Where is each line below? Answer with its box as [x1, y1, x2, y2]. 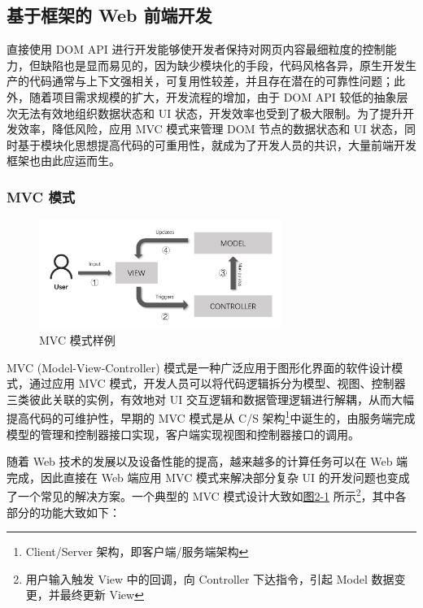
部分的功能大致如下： [7, 503, 120, 520]
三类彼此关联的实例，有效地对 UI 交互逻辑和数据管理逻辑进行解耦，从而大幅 [7, 390, 414, 407]
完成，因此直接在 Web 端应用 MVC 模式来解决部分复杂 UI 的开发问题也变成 [7, 468, 410, 485]
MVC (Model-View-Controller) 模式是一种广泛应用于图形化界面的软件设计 [7, 358, 392, 376]
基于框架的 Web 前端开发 [7, 2, 212, 28]
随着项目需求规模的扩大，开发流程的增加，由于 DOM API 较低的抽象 [28, 88, 397, 105]
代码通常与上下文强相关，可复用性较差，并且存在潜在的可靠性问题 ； [28, 72, 394, 89]
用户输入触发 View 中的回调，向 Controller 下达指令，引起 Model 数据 [25, 570, 395, 587]
